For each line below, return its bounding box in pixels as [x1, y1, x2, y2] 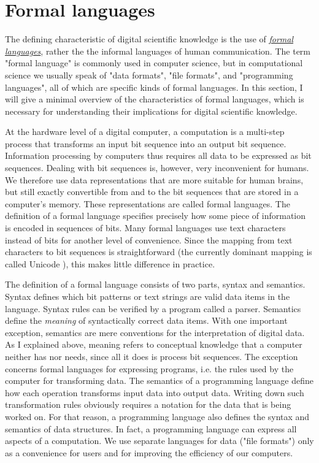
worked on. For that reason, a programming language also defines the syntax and [5, 410, 310, 423]
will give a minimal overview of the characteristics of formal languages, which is [5, 93, 304, 105]
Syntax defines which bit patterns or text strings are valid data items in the [5, 290, 290, 302]
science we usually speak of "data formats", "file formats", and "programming [5, 68, 293, 81]
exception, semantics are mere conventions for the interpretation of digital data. [5, 326, 305, 339]
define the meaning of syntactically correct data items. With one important [5, 314, 288, 327]
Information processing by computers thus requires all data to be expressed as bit [5, 149, 312, 162]
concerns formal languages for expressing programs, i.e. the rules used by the [5, 362, 294, 375]
